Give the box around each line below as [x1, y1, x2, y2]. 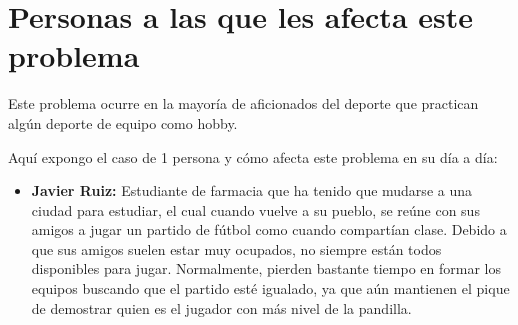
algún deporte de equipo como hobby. [8, 112, 238, 133]
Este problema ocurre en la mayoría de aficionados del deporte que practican [8, 93, 479, 114]
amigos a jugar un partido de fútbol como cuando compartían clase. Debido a [31, 219, 507, 240]
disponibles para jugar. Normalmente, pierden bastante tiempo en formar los [31, 258, 501, 279]
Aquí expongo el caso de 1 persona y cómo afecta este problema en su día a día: [8, 146, 498, 167]
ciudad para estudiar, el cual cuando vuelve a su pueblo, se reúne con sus [31, 199, 480, 220]
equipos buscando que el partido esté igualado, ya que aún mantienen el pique [31, 278, 510, 299]
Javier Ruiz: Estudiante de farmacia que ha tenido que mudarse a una [31, 180, 472, 201]
